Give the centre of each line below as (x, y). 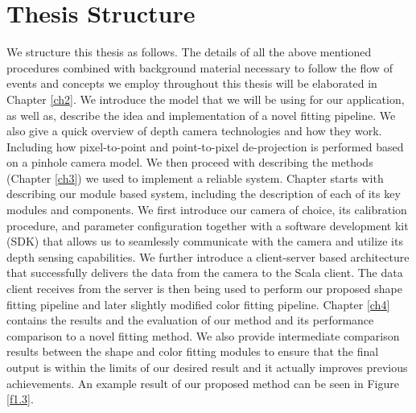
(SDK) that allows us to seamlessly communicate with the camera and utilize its (205, 241)
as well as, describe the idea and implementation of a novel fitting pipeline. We (201, 115)
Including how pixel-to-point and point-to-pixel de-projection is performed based (205, 146)
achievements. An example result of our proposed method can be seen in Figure (203, 383)
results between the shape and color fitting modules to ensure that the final (193, 351)
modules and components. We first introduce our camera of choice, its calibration (207, 210)
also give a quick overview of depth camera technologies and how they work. (194, 131)
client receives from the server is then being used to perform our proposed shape (204, 289)
